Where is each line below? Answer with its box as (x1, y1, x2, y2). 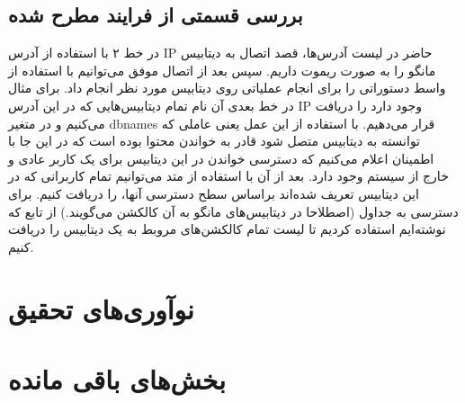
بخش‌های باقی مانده (8, 360, 226, 397)
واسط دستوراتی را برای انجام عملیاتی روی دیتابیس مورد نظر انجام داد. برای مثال (8, 78, 446, 97)
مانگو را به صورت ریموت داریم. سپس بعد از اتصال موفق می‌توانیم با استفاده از (8, 60, 436, 79)
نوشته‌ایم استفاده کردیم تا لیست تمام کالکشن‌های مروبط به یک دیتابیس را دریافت (8, 219, 446, 238)
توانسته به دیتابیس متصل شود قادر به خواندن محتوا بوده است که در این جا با (8, 131, 421, 150)
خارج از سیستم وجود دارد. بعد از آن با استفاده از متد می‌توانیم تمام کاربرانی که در (8, 166, 449, 185)
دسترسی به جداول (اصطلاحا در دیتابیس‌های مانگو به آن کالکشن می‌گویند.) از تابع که (8, 201, 459, 220)
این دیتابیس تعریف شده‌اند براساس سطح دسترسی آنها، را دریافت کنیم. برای (8, 184, 419, 202)
